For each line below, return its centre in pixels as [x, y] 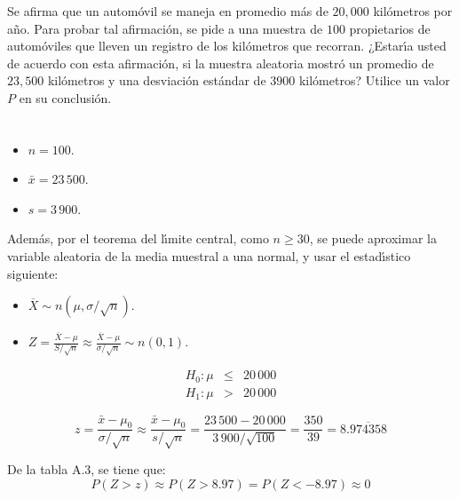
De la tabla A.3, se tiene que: [87, 469]
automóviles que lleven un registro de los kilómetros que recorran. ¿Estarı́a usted [227, 46]
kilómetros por [413, 11]
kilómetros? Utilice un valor [374, 80]
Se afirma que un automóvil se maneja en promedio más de [168, 11]
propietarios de [390, 28]
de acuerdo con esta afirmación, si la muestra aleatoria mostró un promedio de [221, 63]
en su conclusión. [65, 97]
